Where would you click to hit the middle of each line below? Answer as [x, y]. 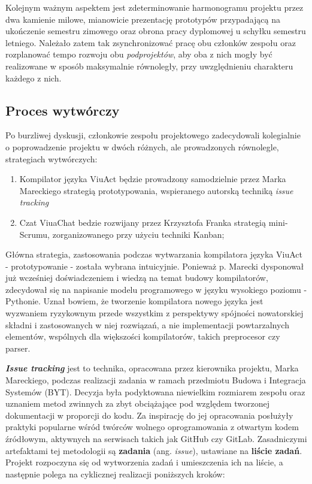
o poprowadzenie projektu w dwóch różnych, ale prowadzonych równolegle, [142, 146]
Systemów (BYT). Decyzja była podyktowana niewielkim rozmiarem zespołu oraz [155, 391]
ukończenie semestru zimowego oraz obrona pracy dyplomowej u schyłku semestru [156, 31]
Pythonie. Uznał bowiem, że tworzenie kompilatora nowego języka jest [134, 301]
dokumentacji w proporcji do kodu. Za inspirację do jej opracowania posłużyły [149, 415]
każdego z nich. [34, 78]
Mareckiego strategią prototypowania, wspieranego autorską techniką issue [156, 190]
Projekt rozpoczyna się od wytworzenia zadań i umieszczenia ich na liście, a [144, 462]
